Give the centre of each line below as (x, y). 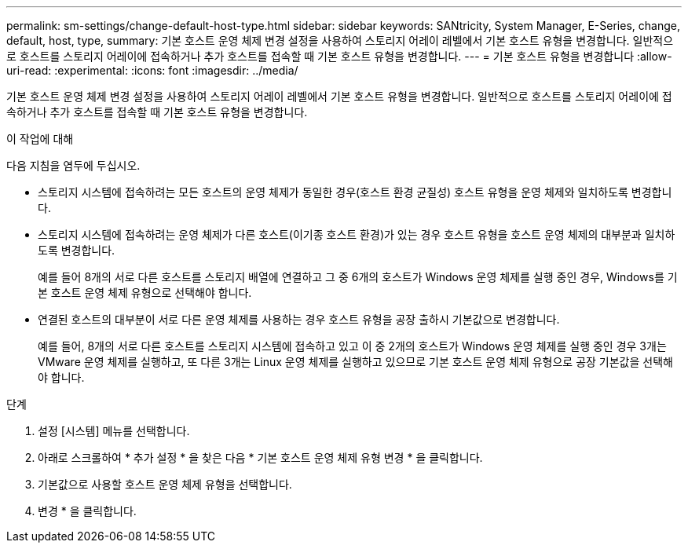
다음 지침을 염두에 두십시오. (73, 165)
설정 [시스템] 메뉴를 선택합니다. (114, 431)
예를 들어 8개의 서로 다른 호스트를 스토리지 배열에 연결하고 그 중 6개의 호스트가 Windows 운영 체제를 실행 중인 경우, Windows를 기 (358, 277)
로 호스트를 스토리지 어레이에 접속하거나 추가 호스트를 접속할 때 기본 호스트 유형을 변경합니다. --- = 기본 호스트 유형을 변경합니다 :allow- (339, 56)
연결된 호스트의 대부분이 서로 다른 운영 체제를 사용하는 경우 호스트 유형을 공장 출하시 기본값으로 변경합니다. (299, 319)
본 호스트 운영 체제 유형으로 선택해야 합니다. (145, 293)
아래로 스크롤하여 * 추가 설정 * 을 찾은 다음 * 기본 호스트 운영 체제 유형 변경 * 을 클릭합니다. (260, 457)
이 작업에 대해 (40, 139)
